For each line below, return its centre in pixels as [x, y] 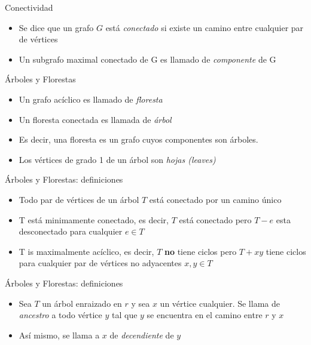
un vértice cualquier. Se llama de [220, 303]
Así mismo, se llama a [59, 335]
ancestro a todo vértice [60, 315]
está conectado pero [215, 219]
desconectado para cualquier [71, 231]
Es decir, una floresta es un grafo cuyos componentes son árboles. [138, 139]
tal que [125, 315]
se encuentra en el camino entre [205, 315]
